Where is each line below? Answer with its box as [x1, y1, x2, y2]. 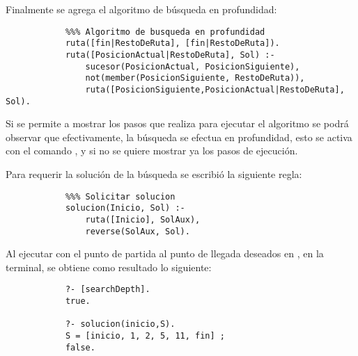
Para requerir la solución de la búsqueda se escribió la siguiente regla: [6, 166, 302, 181]
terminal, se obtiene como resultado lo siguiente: [6, 259, 212, 274]
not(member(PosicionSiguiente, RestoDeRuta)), [85, 73, 305, 83]
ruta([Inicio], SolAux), [85, 214, 201, 225]
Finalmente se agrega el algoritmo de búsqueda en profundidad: [6, 2, 277, 16]
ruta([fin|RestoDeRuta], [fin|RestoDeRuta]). [65, 38, 280, 49]
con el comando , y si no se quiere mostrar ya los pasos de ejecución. [6, 143, 298, 158]
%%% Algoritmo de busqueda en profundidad [65, 26, 265, 37]
